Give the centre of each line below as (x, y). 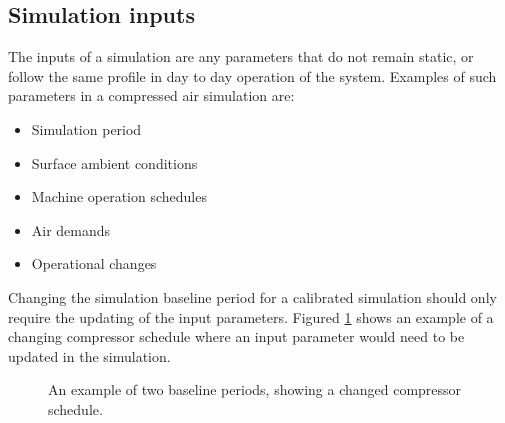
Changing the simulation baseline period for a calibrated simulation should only (252, 296)
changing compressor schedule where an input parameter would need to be (236, 336)
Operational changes (94, 263)
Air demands (71, 229)
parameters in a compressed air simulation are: (151, 95)
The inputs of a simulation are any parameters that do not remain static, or (241, 56)
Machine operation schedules (119, 196)
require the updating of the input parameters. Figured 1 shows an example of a (251, 316)
